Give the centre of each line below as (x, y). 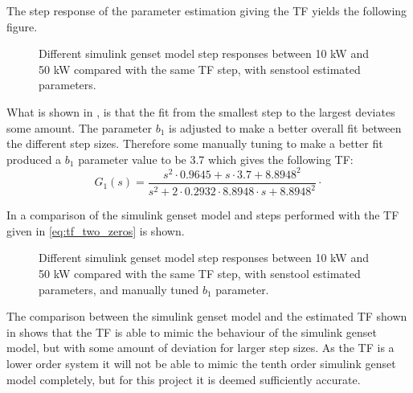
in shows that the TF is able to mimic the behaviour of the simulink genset (192, 332)
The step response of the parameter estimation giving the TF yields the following (207, 10)
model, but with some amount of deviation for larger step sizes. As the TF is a (200, 348)
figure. (22, 26)
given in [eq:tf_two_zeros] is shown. (96, 230)
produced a (34, 159)
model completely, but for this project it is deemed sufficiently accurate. (184, 379)
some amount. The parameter (79, 127)
